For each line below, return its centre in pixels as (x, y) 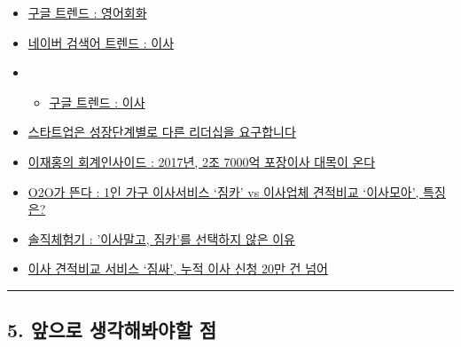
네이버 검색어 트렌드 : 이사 (101, 42)
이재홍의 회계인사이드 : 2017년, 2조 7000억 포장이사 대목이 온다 (202, 161)
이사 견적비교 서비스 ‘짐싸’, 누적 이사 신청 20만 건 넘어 (178, 268)
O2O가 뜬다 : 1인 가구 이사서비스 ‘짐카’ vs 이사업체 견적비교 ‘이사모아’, (223, 191)
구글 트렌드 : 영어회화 (87, 12)
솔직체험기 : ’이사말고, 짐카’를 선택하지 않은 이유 (161, 238)
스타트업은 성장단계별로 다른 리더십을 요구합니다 (162, 132)
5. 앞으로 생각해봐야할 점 (112, 330)
